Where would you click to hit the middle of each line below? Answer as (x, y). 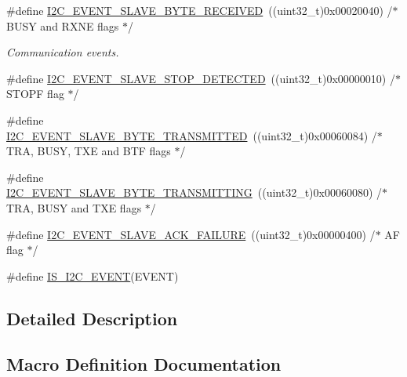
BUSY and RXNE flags (63, 25)
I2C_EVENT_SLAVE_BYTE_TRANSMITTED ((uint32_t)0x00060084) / (192, 135)
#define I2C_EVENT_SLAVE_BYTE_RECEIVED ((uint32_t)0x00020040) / (200, 10)
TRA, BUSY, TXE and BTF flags (89, 151)
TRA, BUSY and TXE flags (74, 207)
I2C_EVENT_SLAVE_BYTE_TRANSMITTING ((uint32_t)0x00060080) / (194, 192)
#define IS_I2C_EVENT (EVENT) (93, 275)
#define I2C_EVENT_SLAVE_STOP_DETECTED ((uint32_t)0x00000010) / (201, 78)
